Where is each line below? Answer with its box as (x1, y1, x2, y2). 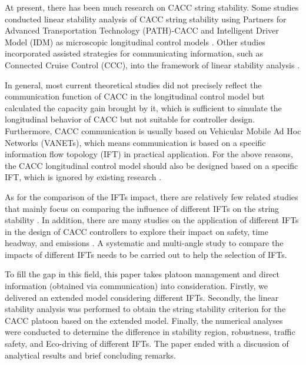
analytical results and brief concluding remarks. (5, 349, 176, 361)
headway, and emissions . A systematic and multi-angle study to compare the (5, 237, 284, 249)
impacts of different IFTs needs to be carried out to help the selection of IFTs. (5, 248, 287, 260)
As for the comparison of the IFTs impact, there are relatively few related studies (5, 190, 298, 203)
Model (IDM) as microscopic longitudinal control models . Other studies (5, 35, 265, 48)
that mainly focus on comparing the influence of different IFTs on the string (5, 202, 280, 214)
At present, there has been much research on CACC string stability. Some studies (5, 1, 299, 13)
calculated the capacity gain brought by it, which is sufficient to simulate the (5, 101, 282, 114)
